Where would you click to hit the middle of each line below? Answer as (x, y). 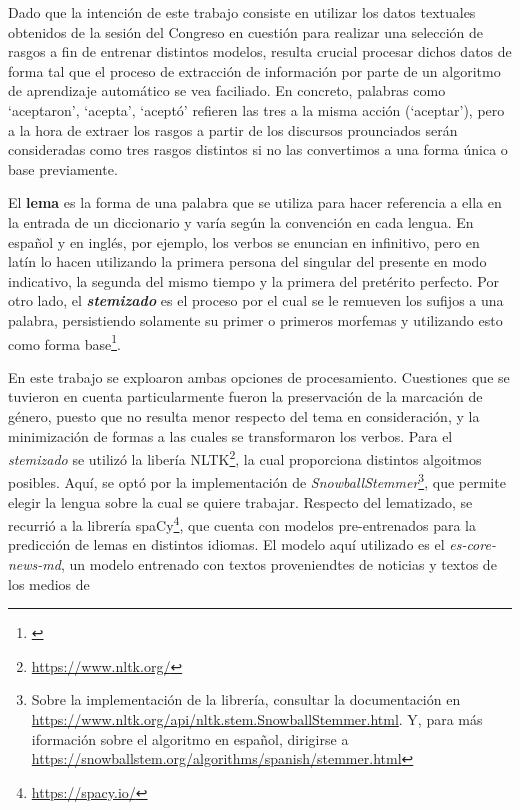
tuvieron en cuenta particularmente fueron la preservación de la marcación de (245, 396)
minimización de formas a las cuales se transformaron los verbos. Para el (230, 435)
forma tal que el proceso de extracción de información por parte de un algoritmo (254, 70)
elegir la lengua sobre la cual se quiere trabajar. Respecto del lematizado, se (240, 501)
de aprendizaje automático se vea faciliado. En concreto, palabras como (227, 90)
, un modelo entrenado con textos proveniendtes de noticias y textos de (278, 564)
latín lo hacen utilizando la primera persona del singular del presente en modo (247, 261)
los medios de (49, 583)
